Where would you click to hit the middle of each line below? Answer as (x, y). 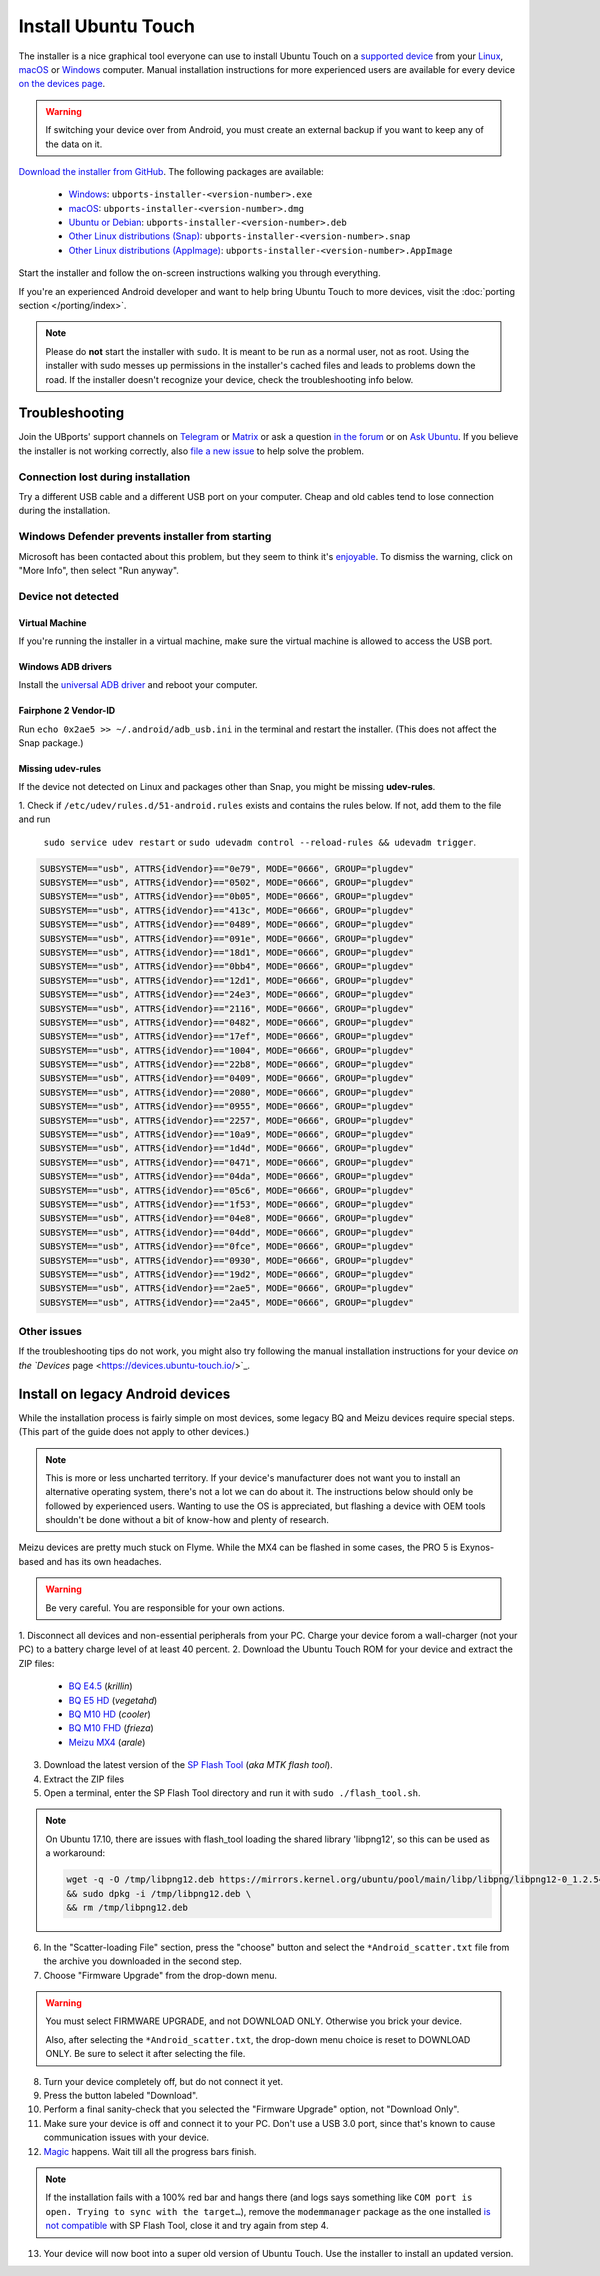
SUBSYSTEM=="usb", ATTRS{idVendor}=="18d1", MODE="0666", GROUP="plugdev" (227, 952)
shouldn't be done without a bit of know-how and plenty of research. (187, 1520)
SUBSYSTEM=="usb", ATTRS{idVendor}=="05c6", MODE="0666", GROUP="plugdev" (227, 1190)
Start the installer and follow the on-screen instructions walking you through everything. (199, 273)
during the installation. (64, 511)
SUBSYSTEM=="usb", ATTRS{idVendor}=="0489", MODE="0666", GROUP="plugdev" (227, 924)
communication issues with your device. (126, 2137)
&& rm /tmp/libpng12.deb (127, 1907)
